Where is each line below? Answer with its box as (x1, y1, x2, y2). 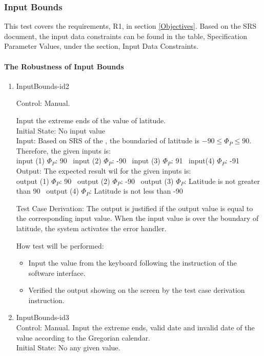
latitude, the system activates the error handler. (16, 222, 167, 233)
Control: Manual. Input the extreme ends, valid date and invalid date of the (16, 322, 255, 333)
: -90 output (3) (120, 175, 174, 186)
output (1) (16, 175, 49, 186)
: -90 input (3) (112, 155, 160, 166)
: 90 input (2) (55, 155, 101, 166)
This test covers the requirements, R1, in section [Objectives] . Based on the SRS (4, 21, 256, 31)
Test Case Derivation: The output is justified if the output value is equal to (16, 202, 253, 213)
